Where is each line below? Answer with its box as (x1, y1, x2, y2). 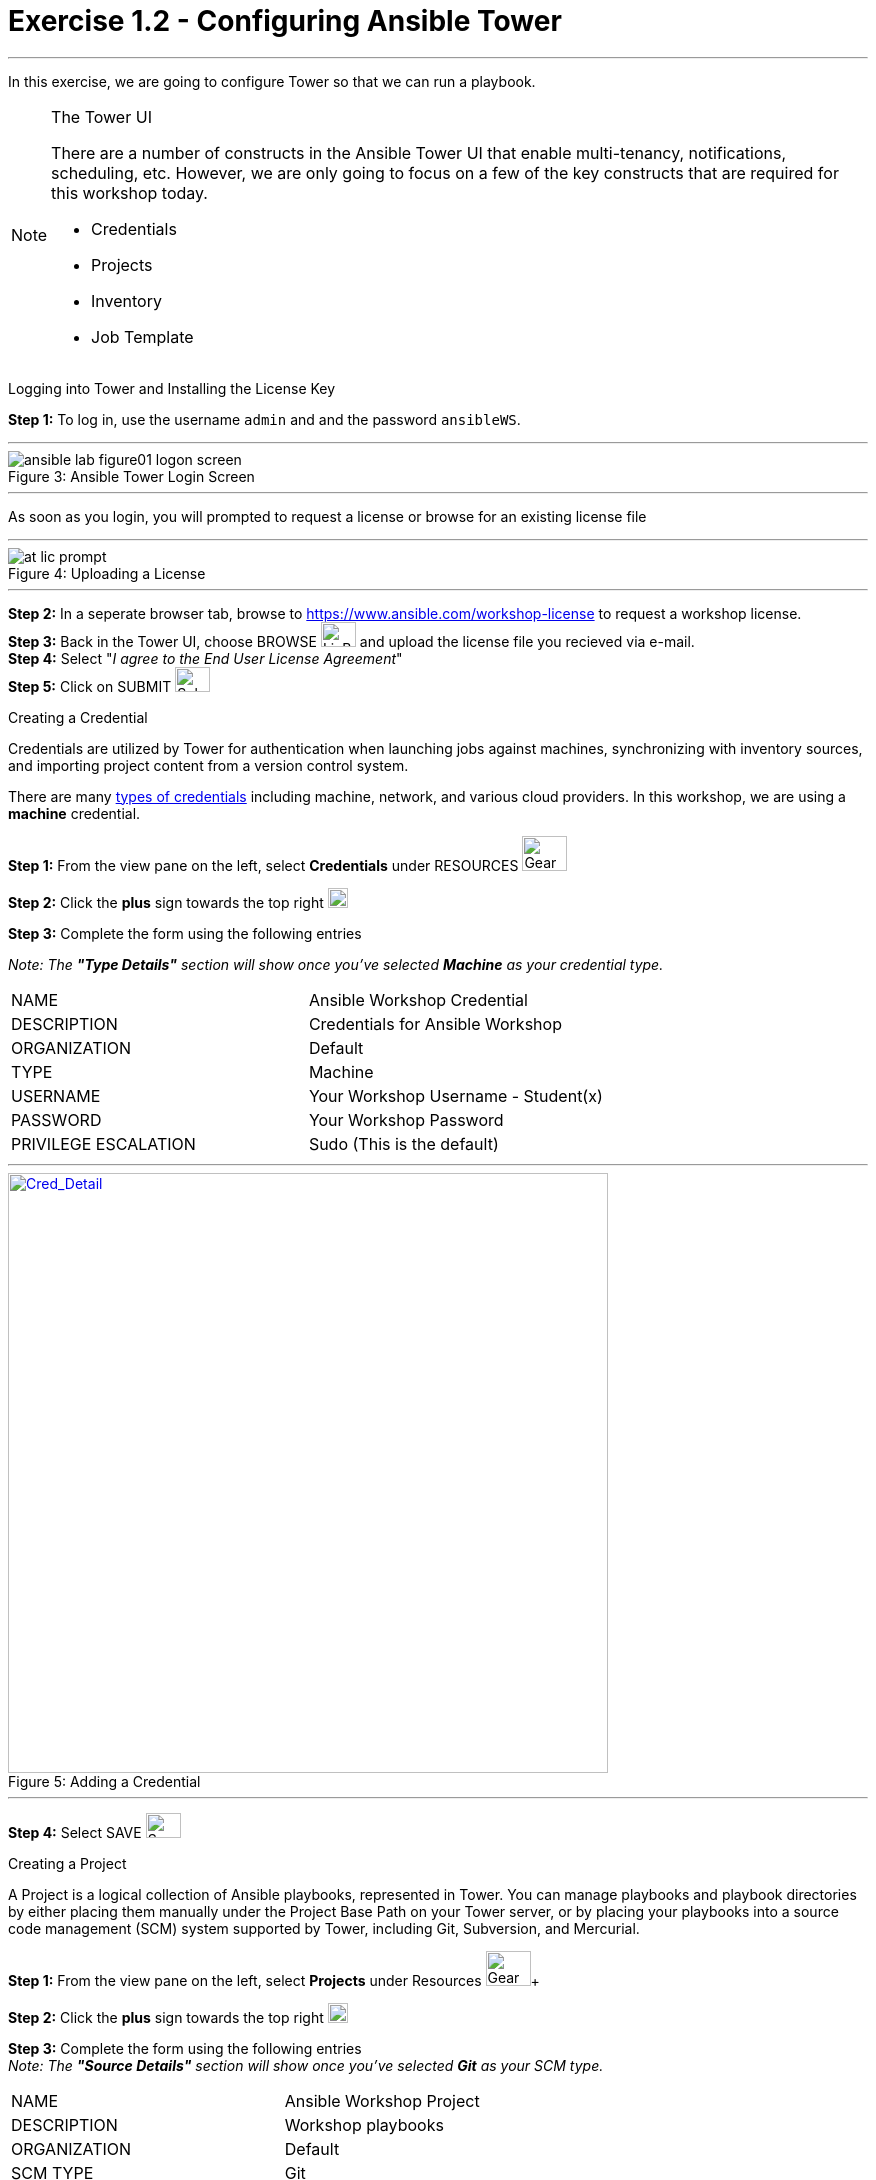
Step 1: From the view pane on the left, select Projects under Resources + (8, 1971, 540, 1989)
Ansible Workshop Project (284, 2090, 480, 2111)
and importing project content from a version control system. (8, 756, 409, 774)
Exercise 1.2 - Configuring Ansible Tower (8, 4, 562, 38)
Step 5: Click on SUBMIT (8, 677, 172, 695)
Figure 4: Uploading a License (8, 564, 206, 582)
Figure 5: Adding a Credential (8, 1772, 201, 1790)
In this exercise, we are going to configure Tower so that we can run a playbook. (8, 72, 536, 90)
